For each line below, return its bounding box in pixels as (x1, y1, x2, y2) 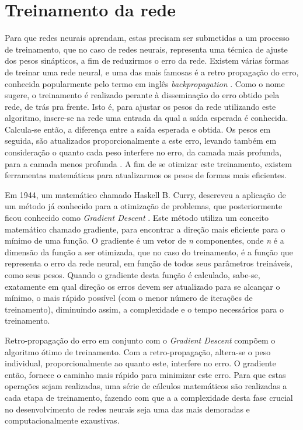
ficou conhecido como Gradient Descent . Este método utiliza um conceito (5, 211, 269, 224)
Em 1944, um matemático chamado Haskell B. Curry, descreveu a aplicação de (5, 188, 286, 200)
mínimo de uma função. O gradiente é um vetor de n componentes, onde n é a (5, 234, 284, 247)
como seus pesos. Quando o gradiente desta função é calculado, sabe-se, (5, 269, 260, 280)
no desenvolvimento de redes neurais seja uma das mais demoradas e (5, 403, 250, 415)
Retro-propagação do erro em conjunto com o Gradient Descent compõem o (5, 334, 276, 346)
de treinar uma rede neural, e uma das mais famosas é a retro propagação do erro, (5, 65, 299, 78)
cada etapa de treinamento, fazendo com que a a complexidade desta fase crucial (5, 391, 293, 403)
